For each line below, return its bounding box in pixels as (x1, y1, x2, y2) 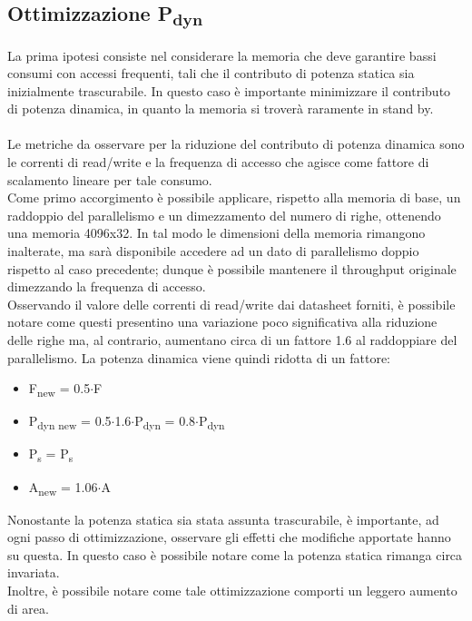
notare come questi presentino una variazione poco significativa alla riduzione (7, 312, 438, 331)
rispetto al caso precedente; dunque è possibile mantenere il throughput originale (7, 259, 457, 278)
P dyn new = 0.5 (28, 411, 112, 433)
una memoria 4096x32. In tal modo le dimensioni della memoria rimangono (7, 223, 426, 242)
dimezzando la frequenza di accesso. (7, 277, 206, 296)
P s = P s (28, 444, 74, 466)
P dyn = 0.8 (134, 411, 196, 433)
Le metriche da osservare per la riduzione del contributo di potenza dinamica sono (7, 134, 465, 153)
